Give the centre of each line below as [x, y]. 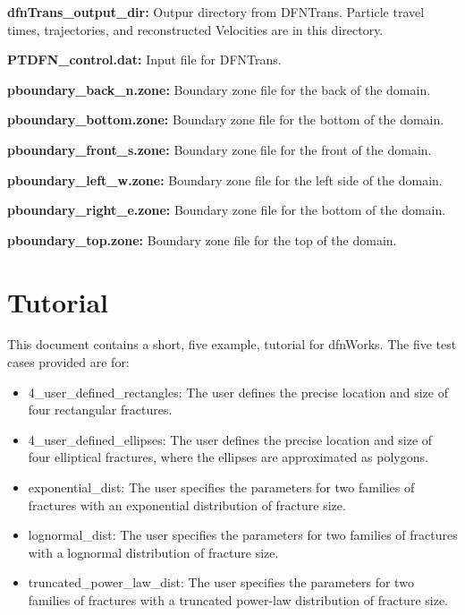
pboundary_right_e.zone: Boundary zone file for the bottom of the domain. [227, 210]
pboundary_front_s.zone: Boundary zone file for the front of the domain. [220, 149]
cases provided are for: [68, 362]
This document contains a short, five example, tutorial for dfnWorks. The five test [232, 344]
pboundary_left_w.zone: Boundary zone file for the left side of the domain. [225, 179]
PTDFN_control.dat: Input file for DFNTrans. [144, 60]
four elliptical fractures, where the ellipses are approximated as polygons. [228, 457]
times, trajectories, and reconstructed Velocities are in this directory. [195, 29]
